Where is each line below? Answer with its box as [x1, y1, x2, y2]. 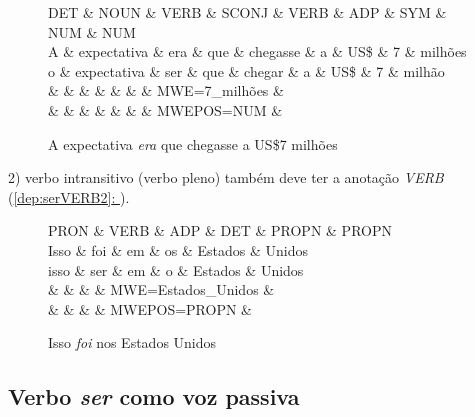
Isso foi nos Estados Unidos [48, 332, 217, 353]
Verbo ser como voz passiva [8, 381, 300, 412]
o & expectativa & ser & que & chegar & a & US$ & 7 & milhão [48, 60, 445, 81]
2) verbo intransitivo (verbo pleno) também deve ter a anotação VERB [8, 167, 444, 188]
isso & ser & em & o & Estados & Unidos [48, 259, 304, 280]
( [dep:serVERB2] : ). [8, 186, 130, 207]
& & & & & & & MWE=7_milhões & [48, 80, 284, 101]
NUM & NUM [48, 21, 136, 42]
